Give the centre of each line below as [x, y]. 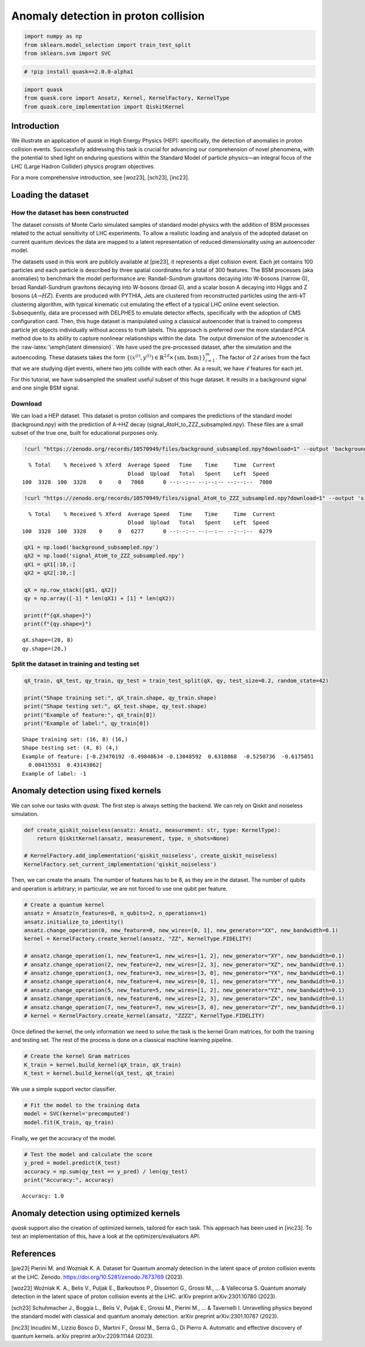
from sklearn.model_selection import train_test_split [107, 45]
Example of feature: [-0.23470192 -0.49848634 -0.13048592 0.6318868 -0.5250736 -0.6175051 [168, 756]
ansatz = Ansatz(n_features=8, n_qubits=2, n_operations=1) [116, 913]
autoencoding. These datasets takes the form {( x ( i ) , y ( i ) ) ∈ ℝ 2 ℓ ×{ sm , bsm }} [109, 357]
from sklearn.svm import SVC [68, 53]
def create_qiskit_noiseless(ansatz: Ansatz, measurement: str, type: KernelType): [152, 830]
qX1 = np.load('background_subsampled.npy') [92, 547]
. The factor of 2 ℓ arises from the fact [263, 357]
